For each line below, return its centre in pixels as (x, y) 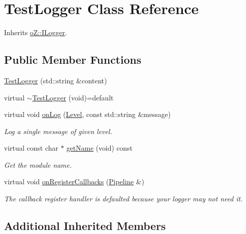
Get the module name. (38, 164)
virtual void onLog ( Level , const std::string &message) (87, 114)
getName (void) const (99, 148)
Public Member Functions (73, 60)
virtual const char (31, 148)
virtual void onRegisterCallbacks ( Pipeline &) (74, 182)
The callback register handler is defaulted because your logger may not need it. (124, 199)
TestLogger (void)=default (73, 97)
